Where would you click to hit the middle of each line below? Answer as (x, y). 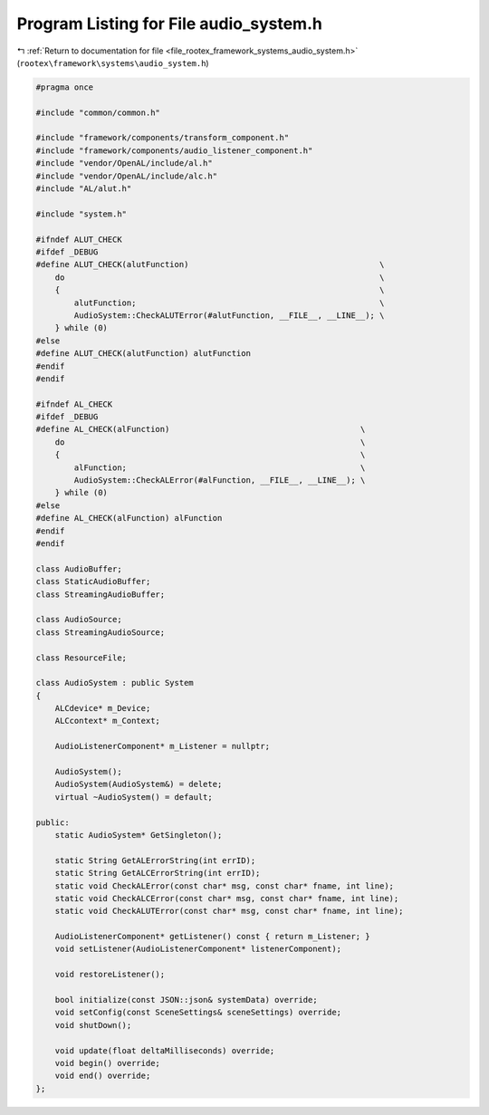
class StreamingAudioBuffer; (101, 594)
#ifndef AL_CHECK (74, 404)
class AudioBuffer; (79, 569)
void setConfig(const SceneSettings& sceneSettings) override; (198, 1013)
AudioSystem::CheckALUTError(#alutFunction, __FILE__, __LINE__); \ (229, 315)
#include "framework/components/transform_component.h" (163, 138)
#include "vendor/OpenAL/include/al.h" (124, 163)
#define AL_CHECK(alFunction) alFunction (129, 518)
